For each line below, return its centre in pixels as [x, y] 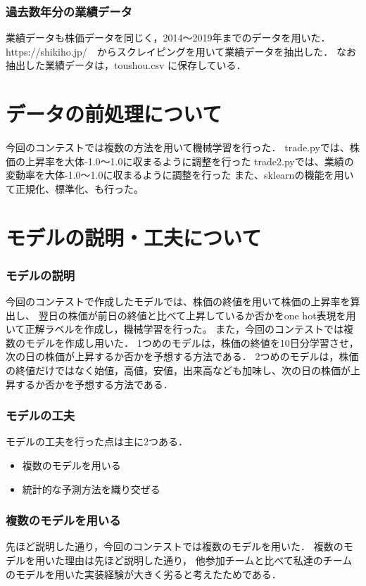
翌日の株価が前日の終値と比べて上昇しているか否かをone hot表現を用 [197, 315]
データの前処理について [114, 114]
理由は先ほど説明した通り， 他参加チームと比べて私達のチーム [208, 560]
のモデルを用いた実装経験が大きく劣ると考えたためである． [144, 574]
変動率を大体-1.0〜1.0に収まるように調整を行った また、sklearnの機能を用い [180, 175]
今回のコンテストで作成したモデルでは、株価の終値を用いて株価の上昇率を [178, 301]
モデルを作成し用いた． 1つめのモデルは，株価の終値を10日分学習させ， [192, 342]
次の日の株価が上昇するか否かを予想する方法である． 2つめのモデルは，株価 [182, 356]
